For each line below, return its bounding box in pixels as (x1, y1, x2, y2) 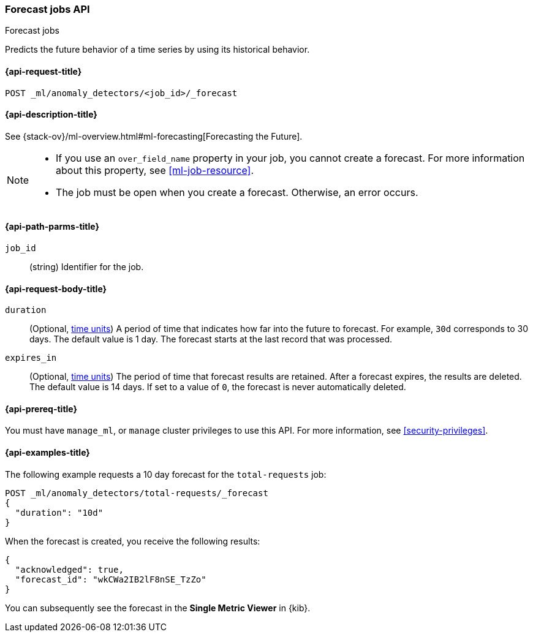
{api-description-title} (5, 109, 97, 120)
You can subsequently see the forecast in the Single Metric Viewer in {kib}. (5, 602, 311, 613)
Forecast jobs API (5, 3, 90, 15)
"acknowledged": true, (15, 564, 124, 575)
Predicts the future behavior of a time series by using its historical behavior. (5, 44, 310, 55)
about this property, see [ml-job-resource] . (56, 164, 254, 176)
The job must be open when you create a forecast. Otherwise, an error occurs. (56, 186, 418, 198)
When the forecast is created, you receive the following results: (5, 535, 260, 546)
